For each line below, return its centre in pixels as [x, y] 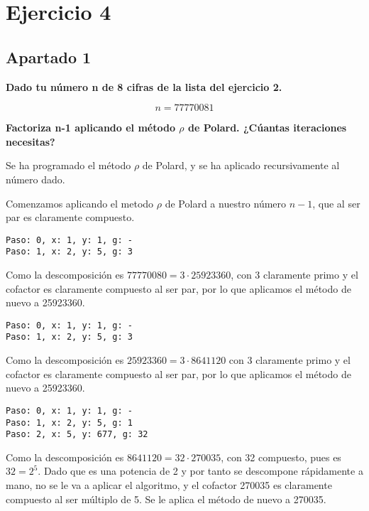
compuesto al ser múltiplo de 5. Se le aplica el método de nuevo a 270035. [166, 499]
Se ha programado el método [68, 165]
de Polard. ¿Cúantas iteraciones [267, 128]
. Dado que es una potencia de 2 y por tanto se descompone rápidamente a [200, 471]
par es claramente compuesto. [70, 217]
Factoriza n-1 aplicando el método [90, 128]
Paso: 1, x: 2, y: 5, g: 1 [69, 423]
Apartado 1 [49, 57]
